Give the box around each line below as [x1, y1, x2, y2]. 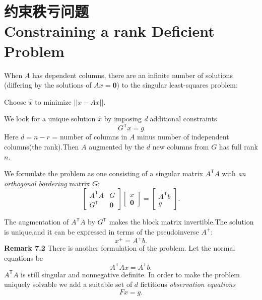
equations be [4, 252, 43, 263]
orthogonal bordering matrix [4, 178, 90, 188]
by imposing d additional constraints [104, 113, 217, 124]
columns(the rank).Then [4, 141, 79, 152]
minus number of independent [137, 131, 229, 142]
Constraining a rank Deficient [4, 21, 215, 41]
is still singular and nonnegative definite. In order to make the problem [21, 269, 240, 279]
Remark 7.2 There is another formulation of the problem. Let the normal [4, 243, 235, 253]
